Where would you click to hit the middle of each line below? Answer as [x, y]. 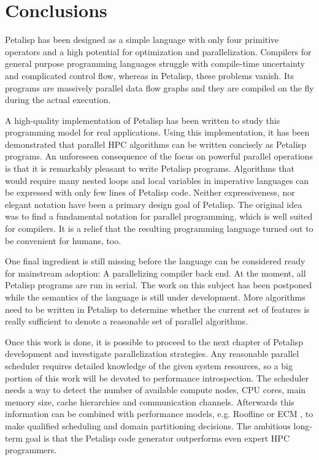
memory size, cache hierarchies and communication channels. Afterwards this [150, 401]
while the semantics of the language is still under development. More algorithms [155, 297]
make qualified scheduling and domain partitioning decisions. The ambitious [148, 425]
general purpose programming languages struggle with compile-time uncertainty [155, 63]
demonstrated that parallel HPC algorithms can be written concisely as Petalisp [156, 144]
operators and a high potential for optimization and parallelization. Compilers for [158, 51]
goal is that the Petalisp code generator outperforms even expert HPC [158, 438]
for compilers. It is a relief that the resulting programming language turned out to [159, 228]
